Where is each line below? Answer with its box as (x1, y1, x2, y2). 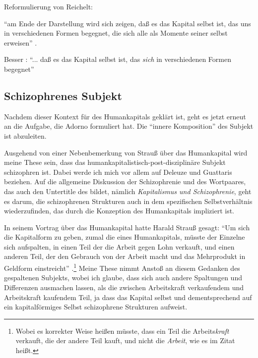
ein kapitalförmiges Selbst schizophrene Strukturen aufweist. (4, 302, 188, 312)
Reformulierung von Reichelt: (4, 1, 93, 11)
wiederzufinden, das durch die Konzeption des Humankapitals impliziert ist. (4, 205, 235, 216)
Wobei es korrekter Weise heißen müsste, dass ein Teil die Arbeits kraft (15, 325, 229, 336)
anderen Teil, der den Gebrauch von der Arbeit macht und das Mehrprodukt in (4, 251, 246, 261)
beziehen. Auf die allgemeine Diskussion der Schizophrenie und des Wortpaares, (4, 176, 246, 187)
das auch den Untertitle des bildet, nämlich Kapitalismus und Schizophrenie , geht (4, 186, 252, 196)
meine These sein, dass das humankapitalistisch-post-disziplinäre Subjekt (4, 157, 226, 167)
